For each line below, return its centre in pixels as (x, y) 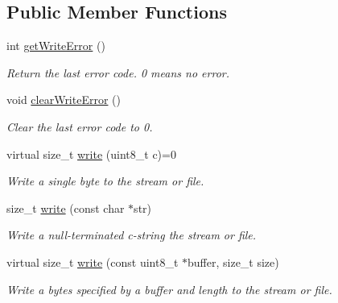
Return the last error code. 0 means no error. (118, 72)
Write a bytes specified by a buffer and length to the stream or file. (169, 289)
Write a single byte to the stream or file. (105, 181)
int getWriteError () (56, 46)
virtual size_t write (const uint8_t (93, 261)
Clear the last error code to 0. (80, 126)
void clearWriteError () (64, 100)
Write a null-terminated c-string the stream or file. (132, 235)
